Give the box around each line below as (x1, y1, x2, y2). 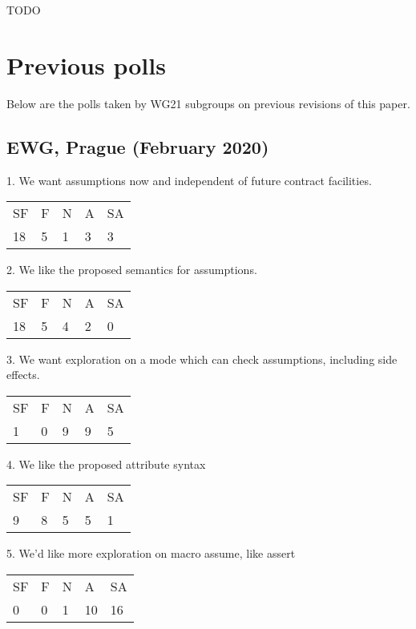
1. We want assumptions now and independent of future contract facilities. (6, 171, 372, 188)
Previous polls (6, 48, 166, 81)
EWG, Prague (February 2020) (6, 134, 269, 159)
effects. (6, 366, 40, 383)
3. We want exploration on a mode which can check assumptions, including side (6, 350, 398, 367)
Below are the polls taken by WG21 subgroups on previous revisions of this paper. (6, 95, 410, 111)
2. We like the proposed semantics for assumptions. (6, 261, 257, 278)
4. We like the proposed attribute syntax (6, 455, 206, 472)
